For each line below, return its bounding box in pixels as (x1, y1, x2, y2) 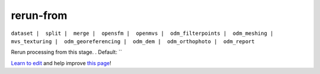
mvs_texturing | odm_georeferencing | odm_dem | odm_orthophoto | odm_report (11, 38, 255, 44)
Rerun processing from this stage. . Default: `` (11, 49, 123, 56)
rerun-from (11, 9, 68, 22)
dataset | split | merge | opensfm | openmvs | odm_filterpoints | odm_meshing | (11, 30, 274, 37)
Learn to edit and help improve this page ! (11, 59, 112, 66)
